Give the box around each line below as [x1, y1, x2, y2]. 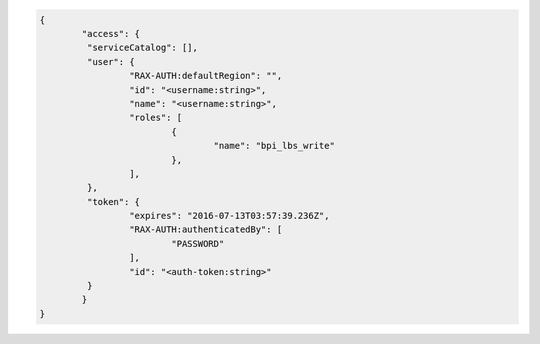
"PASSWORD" [171, 238, 225, 249]
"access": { [81, 28, 140, 39]
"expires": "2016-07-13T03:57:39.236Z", [128, 210, 330, 222]
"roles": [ [128, 112, 183, 124]
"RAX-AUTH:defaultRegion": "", [128, 70, 283, 82]
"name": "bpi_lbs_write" [213, 140, 335, 152]
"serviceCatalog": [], [86, 42, 199, 54]
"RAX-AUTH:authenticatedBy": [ [128, 224, 283, 235]
